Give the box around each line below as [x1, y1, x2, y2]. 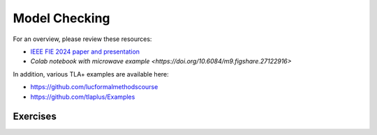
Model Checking [13, 10, 111, 26]
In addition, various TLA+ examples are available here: [13, 70, 169, 78]
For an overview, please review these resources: [13, 35, 152, 43]
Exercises [13, 111, 57, 122]
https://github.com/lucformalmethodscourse [30, 83, 158, 91]
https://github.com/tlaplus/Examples [30, 93, 135, 101]
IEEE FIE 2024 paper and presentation [30, 47, 140, 56]
